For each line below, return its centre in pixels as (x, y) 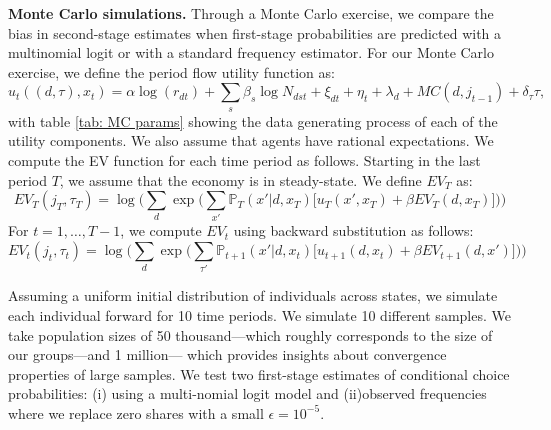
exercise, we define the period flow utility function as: (171, 71)
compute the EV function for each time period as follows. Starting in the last (244, 159)
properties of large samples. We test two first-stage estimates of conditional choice (259, 373)
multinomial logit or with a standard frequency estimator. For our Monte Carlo (251, 52)
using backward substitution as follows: (353, 230)
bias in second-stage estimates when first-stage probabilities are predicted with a (255, 32)
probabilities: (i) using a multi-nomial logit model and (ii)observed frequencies (247, 393)
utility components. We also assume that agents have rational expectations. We (251, 140)
